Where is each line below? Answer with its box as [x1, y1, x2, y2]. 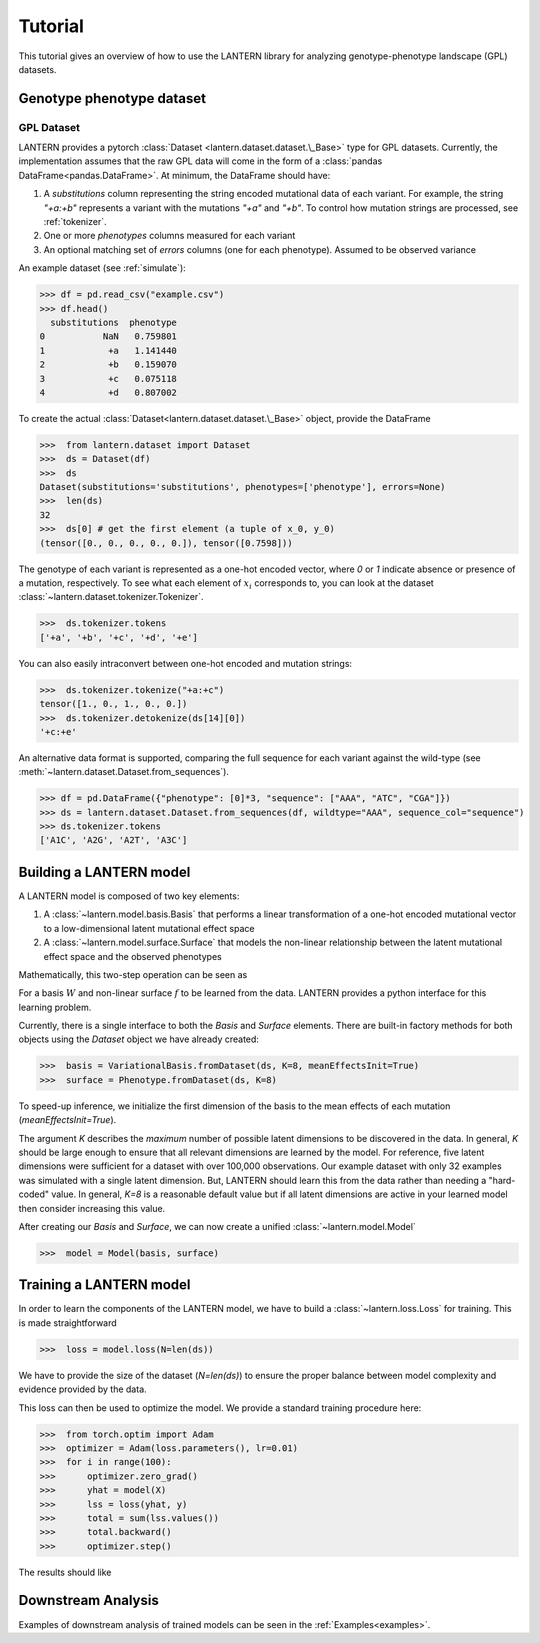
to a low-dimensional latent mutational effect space [43, 922, 255, 934]
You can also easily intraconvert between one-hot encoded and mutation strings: [18, 657, 353, 669]
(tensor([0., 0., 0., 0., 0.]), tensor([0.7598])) [39, 537, 294, 549]
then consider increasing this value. [18, 1202, 166, 1214]
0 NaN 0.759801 [39, 331, 177, 342]
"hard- [488, 1174, 516, 1186]
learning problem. [18, 1001, 92, 1013]
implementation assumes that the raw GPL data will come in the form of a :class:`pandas [18, 155, 383, 167]
